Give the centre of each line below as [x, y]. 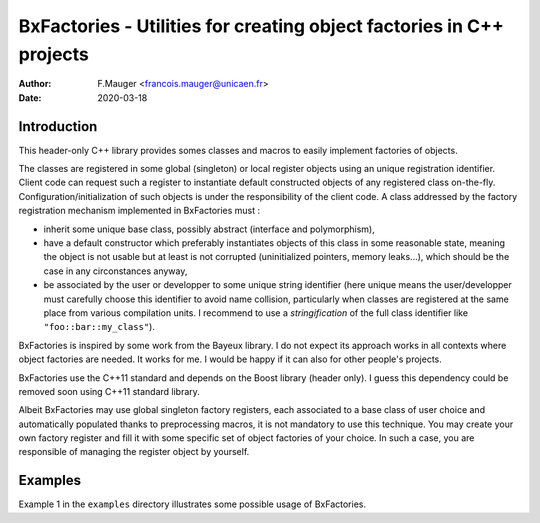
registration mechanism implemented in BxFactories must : [139, 211]
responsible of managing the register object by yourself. [134, 452]
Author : [35, 84]
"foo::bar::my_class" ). [99, 327]
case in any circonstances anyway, [115, 271]
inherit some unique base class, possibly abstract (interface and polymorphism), [209, 229]
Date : [30, 97]
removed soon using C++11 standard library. [109, 391]
